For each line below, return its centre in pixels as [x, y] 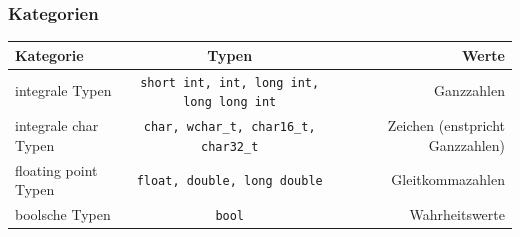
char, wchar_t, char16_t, [229, 127]
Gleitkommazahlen [448, 179]
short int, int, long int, [230, 82]
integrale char [57, 125]
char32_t [230, 146]
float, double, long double [229, 181]
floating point [56, 169]
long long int [230, 102]
